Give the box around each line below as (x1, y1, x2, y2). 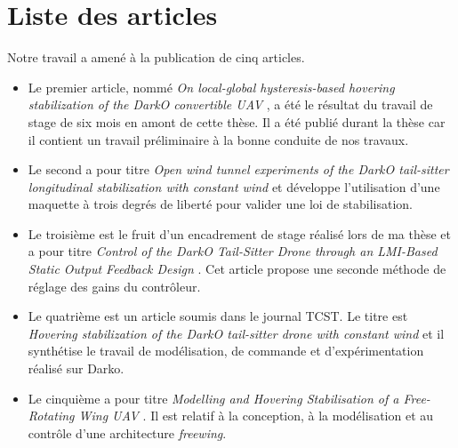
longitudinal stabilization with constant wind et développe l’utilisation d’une (28, 177, 440, 196)
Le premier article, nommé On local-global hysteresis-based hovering (28, 77, 395, 96)
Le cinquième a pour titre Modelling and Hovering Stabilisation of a (28, 388, 399, 407)
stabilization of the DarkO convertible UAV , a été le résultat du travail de (28, 95, 433, 114)
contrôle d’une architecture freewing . (28, 423, 227, 442)
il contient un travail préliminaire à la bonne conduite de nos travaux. (28, 130, 409, 148)
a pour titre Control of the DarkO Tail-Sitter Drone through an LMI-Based (28, 242, 438, 260)
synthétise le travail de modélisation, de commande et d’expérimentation (28, 341, 424, 360)
